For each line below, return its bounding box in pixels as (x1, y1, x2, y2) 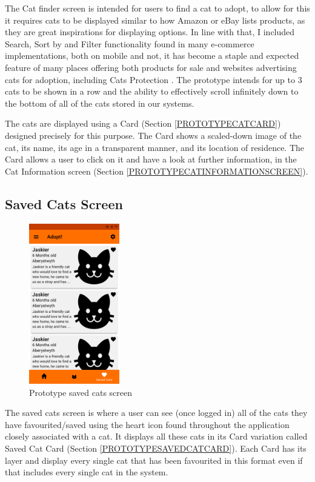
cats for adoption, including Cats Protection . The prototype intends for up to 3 (5, 73, 302, 85)
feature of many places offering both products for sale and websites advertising (5, 61, 297, 73)
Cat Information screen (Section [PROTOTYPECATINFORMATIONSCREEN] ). (5, 164, 308, 177)
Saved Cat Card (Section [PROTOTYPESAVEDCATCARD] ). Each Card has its (5, 442, 307, 455)
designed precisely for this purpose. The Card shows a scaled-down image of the (5, 129, 302, 141)
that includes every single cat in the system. (5, 466, 168, 478)
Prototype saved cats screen (29, 386, 133, 398)
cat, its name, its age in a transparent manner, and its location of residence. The (5, 141, 305, 153)
